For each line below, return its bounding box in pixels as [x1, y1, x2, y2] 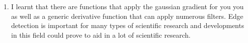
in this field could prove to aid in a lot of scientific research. [11, 29, 191, 40]
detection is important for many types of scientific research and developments [11, 20, 244, 30]
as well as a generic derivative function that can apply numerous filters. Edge [11, 11, 244, 21]
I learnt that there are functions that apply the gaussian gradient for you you [11, 1, 244, 11]
